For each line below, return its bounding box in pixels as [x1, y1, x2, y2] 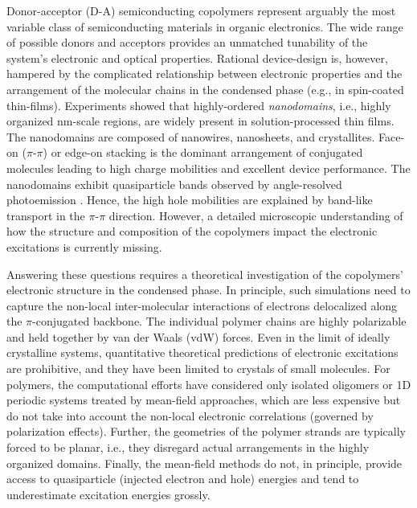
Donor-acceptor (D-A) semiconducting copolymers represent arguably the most [6, 2, 396, 18]
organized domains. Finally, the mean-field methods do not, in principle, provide [6, 454, 403, 471]
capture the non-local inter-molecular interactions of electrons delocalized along [6, 297, 398, 313]
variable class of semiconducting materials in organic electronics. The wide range [6, 18, 403, 35]
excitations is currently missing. [6, 238, 162, 255]
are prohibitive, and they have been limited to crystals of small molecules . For [6, 360, 390, 377]
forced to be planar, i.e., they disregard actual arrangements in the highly [6, 439, 370, 456]
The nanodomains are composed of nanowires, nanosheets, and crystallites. [6, 128, 375, 145]
